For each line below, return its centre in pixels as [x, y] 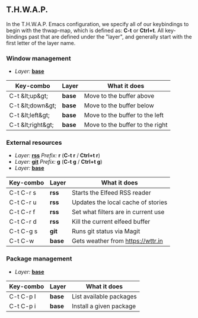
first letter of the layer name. [41, 43]
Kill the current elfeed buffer [111, 222]
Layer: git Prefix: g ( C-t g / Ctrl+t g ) [58, 162]
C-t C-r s [23, 193]
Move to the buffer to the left [124, 115]
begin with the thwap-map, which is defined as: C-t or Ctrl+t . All [85, 30]
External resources [34, 143]
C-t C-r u [23, 202]
